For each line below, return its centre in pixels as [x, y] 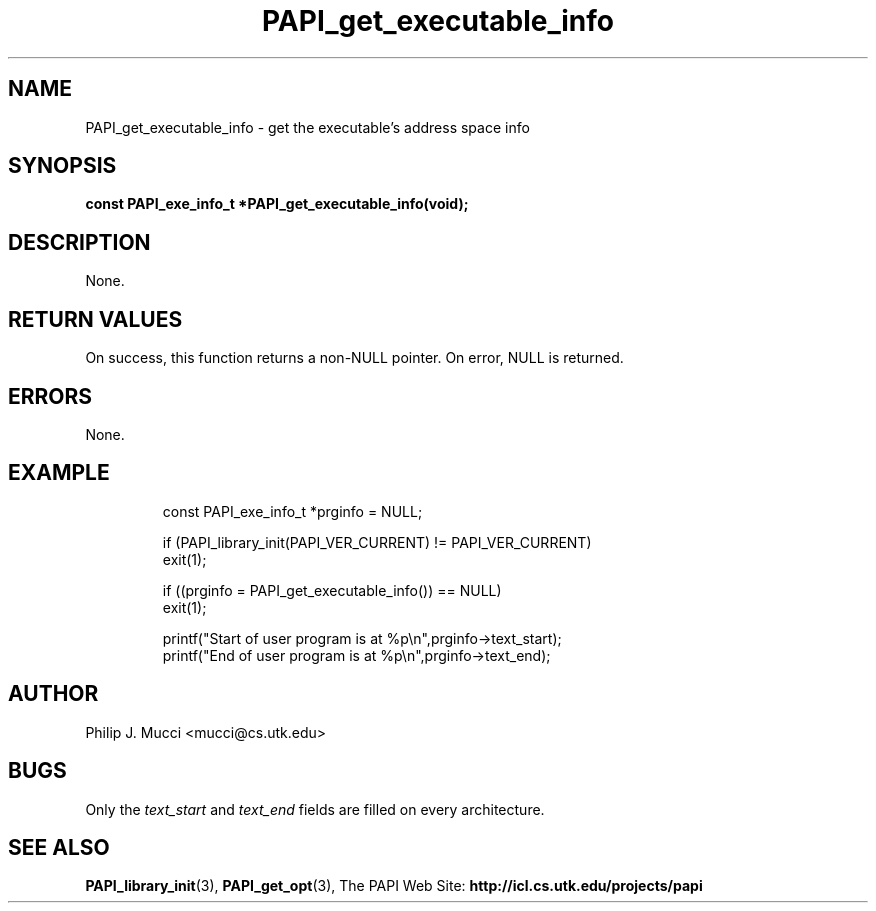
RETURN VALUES [95, 319]
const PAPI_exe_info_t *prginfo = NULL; [292, 511]
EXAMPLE [59, 473]
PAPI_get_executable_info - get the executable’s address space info [307, 127]
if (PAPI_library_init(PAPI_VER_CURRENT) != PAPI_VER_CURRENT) [377, 542]
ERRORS [50, 396]
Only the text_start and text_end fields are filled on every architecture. [315, 809]
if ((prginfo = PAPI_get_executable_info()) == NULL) [332, 590]
